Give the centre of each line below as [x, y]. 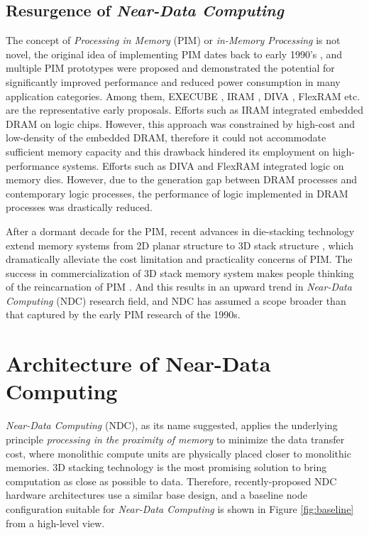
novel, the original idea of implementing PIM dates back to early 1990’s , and [174, 54]
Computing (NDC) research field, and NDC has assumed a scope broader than [176, 300]
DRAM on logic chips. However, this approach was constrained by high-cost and [181, 123]
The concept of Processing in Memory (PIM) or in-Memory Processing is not [173, 40]
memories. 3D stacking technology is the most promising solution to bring [166, 467]
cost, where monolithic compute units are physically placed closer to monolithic [178, 453]
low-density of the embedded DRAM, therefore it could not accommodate [166, 137]
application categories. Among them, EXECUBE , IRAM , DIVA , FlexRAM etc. [183, 96]
